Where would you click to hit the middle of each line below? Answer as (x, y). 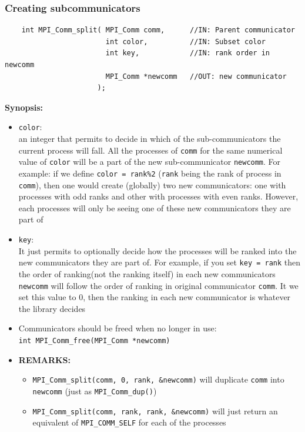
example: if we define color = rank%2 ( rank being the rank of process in (150, 173)
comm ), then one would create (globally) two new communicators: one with (152, 185)
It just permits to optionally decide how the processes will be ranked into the (157, 250)
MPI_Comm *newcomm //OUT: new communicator (196, 76)
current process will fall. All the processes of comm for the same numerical (150, 150)
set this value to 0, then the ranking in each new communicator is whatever (155, 297)
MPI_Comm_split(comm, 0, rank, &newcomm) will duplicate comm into (158, 379)
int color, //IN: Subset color (185, 41)
